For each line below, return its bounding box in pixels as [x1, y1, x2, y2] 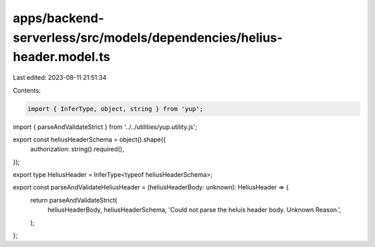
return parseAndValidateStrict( [30, 196, 117, 204]
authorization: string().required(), [30, 145, 124, 153]
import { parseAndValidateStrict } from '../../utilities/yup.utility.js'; [12, 122, 197, 131]
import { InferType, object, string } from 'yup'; [27, 105, 204, 112]
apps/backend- [12, 10, 104, 26]
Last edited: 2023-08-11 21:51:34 [12, 74, 107, 82]
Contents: [12, 86, 41, 94]
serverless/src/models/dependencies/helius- [12, 30, 283, 45]
